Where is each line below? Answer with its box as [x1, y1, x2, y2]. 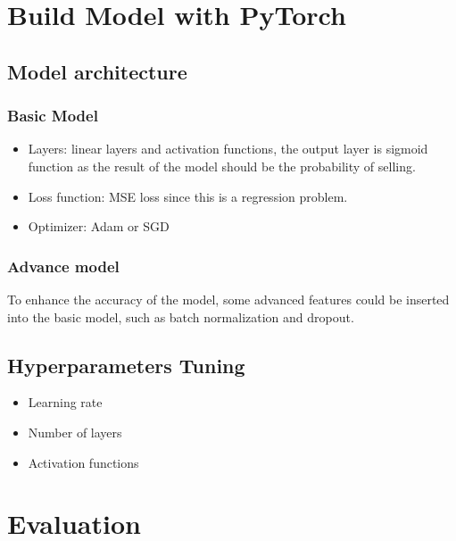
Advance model [7, 254, 120, 277]
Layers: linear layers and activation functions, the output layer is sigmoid [28, 139, 428, 158]
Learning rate [28, 393, 103, 412]
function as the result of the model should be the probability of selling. [28, 156, 416, 175]
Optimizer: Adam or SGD [28, 217, 170, 236]
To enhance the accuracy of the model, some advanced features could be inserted [7, 289, 450, 308]
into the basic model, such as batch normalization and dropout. [7, 307, 354, 326]
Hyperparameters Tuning [7, 351, 245, 379]
